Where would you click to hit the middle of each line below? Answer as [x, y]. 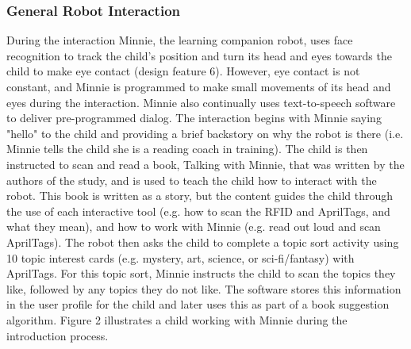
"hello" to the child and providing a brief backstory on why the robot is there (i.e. [205, 133]
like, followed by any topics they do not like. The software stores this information [204, 288]
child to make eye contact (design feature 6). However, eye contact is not [183, 71]
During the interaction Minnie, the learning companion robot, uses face [180, 40]
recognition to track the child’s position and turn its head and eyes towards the [199, 55]
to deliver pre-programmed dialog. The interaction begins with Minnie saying [194, 118]
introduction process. [58, 335]
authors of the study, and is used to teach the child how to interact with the [192, 180]
